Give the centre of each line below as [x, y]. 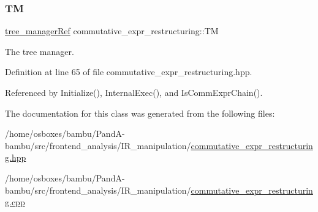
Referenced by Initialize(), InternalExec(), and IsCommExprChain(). [134, 92]
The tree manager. [40, 51]
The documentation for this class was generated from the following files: [140, 113]
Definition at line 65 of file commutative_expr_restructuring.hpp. [129, 72]
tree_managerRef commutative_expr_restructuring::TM [112, 31]
